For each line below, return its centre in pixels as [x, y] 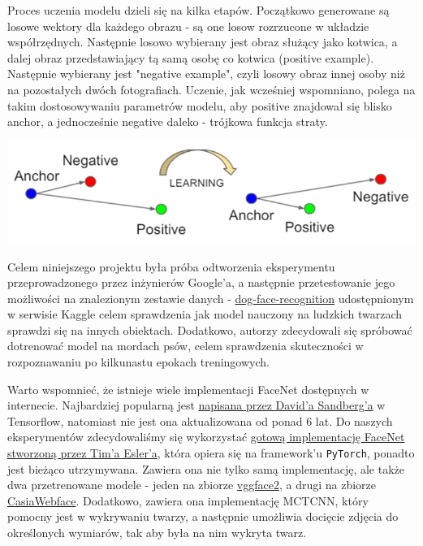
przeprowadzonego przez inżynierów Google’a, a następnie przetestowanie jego [201, 282]
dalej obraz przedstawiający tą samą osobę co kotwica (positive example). [191, 57]
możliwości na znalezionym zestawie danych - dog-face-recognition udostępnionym [211, 298]
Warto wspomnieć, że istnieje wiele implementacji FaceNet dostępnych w [188, 389]
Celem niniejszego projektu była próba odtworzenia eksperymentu [171, 266]
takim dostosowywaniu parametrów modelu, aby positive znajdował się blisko [200, 105]
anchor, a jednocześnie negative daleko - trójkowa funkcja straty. [168, 121]
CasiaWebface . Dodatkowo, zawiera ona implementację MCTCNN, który [188, 500]
